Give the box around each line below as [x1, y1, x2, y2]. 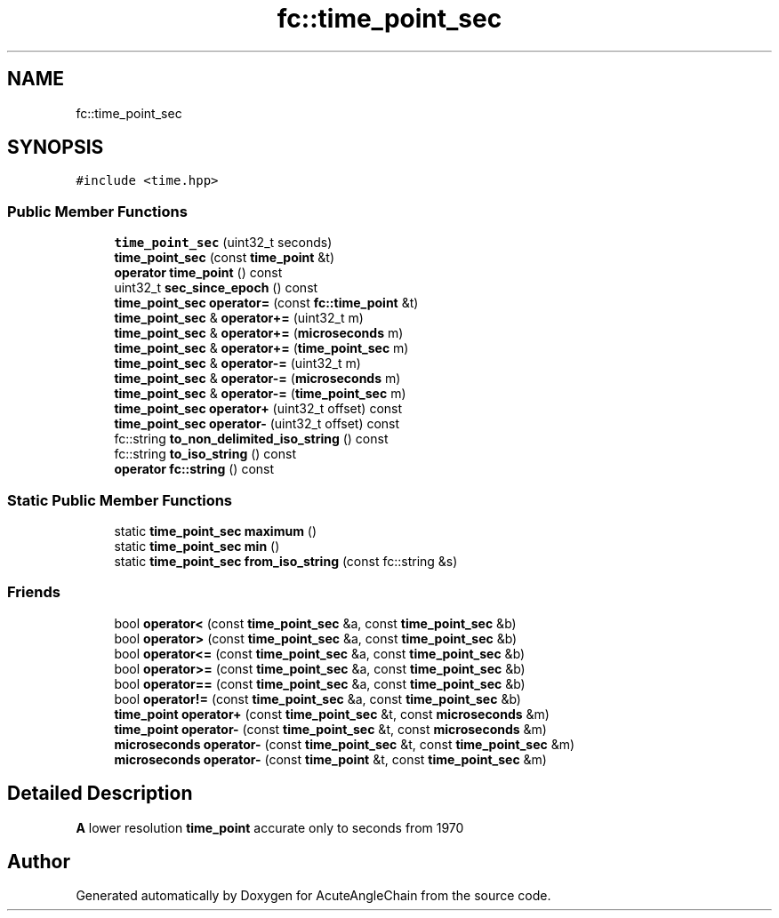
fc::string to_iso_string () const [114, 446, 296, 462]
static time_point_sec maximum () [114, 523, 317, 539]
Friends [7, 583, 60, 602]
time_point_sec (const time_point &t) [114, 250, 335, 266]
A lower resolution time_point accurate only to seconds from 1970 [76, 819, 464, 835]
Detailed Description [7, 782, 193, 805]
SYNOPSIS [7, 136, 104, 159]
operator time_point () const [114, 265, 283, 281]
